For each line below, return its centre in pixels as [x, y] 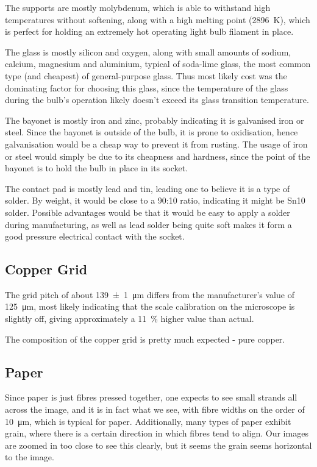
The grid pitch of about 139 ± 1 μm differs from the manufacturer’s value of [150, 294]
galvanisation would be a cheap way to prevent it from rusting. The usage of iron [156, 144]
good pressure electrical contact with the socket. [95, 236]
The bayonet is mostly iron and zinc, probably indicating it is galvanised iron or [155, 120]
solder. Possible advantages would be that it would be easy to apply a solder [148, 212]
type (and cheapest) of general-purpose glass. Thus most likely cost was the [146, 75]
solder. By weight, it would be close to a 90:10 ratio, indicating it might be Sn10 [155, 200]
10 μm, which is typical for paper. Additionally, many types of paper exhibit [148, 421]
